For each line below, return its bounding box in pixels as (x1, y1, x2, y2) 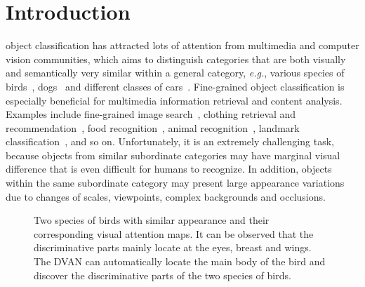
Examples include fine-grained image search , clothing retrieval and (6, 107, 296, 121)
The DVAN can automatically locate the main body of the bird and (34, 254, 326, 269)
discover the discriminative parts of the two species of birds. (34, 267, 291, 282)
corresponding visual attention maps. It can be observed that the (34, 226, 314, 241)
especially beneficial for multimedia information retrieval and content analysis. (6, 93, 343, 107)
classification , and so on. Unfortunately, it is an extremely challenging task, (6, 134, 334, 149)
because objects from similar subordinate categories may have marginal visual (6, 147, 340, 162)
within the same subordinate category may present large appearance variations (6, 175, 345, 190)
